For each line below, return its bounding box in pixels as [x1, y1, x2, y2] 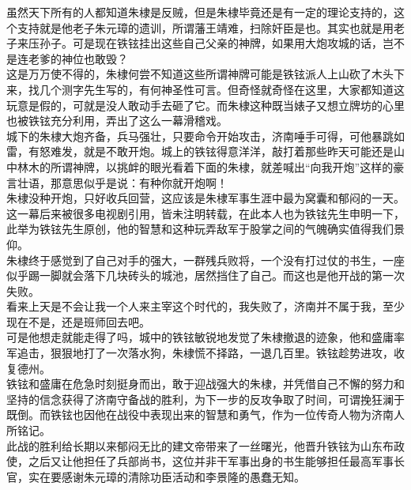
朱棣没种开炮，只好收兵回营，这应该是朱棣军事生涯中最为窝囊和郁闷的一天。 [6, 190, 405, 206]
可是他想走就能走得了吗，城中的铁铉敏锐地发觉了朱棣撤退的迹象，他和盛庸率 [6, 329, 405, 345]
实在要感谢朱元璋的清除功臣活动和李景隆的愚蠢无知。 [28, 468, 305, 484]
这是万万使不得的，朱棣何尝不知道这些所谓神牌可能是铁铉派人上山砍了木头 [6, 66, 394, 82]
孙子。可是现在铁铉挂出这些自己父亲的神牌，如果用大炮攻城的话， [39, 35, 383, 51]
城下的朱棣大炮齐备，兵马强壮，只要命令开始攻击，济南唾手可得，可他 [6, 127, 371, 144]
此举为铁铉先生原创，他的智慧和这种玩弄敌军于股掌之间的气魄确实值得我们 [6, 220, 394, 237]
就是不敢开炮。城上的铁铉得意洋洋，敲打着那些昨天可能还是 [83, 143, 394, 160]
